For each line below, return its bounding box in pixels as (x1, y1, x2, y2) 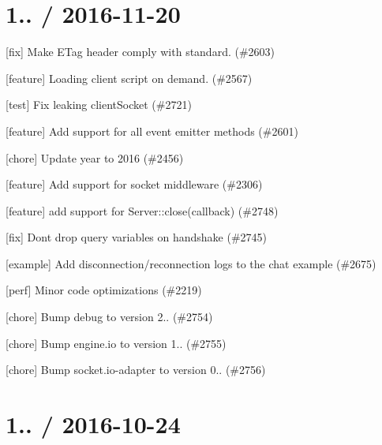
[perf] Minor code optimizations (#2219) (6, 282, 202, 298)
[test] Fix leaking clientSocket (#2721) (6, 96, 192, 113)
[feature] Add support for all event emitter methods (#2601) (6, 122, 298, 139)
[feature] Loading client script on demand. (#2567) (6, 69, 253, 86)
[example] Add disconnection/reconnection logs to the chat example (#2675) (6, 255, 376, 271)
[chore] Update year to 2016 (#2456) (6, 149, 184, 166)
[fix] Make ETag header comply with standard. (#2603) (6, 43, 275, 60)
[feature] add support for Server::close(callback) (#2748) (6, 202, 279, 219)
